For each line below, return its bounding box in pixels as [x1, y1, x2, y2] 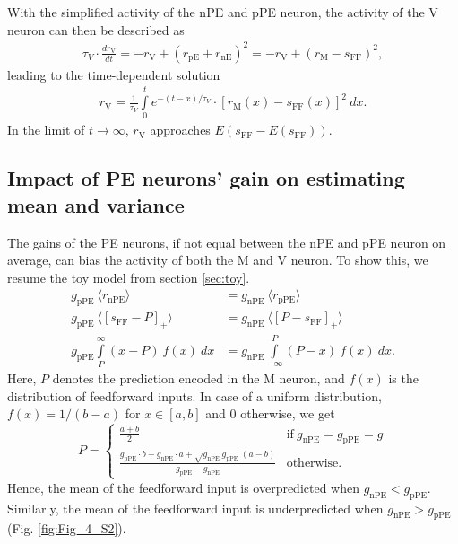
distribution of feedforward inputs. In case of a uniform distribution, [7, 386, 382, 405]
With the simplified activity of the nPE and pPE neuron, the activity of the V [7, 3, 438, 21]
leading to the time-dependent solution [7, 65, 220, 83]
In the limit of [7, 120, 85, 139]
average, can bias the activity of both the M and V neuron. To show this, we [7, 250, 428, 269]
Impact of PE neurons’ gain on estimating [7, 164, 405, 192]
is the [388, 369, 419, 388]
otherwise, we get [240, 404, 335, 423]
